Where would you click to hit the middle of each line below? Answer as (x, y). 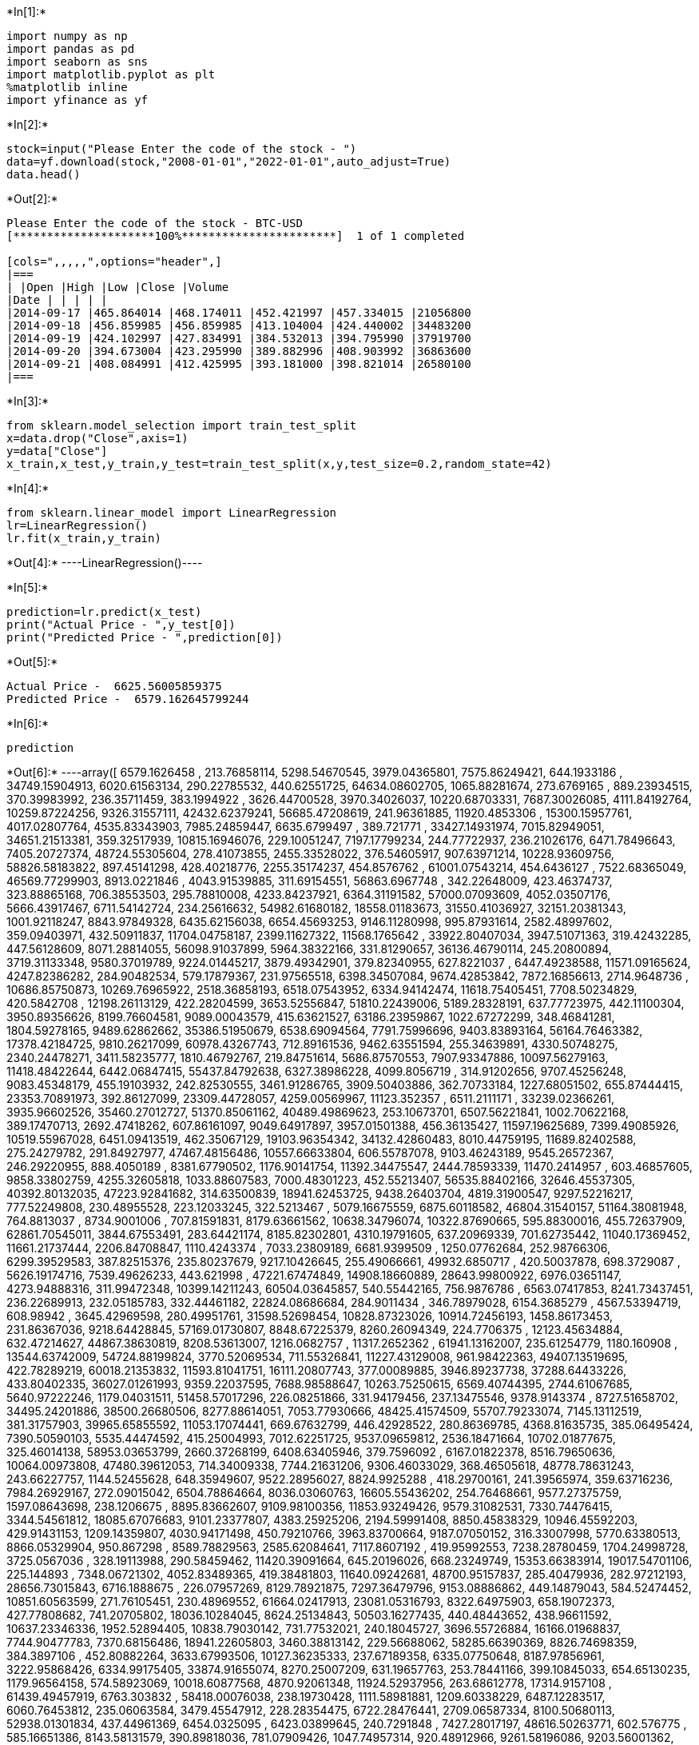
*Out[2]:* (32, 199)
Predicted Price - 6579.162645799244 (128, 699)
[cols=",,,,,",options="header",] (114, 262)
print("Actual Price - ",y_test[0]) (121, 625)
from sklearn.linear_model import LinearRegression (172, 513)
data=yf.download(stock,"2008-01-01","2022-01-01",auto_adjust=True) (229, 162)
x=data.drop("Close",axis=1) (97, 438)
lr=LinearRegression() (77, 525)
